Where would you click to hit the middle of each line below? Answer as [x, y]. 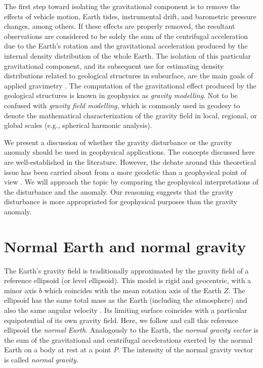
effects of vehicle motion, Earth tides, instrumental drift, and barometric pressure [130, 16]
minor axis [20, 290]
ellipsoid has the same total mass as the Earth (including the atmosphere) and [126, 300]
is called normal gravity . [41, 359]
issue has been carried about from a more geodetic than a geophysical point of [125, 172]
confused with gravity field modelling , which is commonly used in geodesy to [122, 105]
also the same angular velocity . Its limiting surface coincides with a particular [126, 310]
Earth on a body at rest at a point [58, 350]
